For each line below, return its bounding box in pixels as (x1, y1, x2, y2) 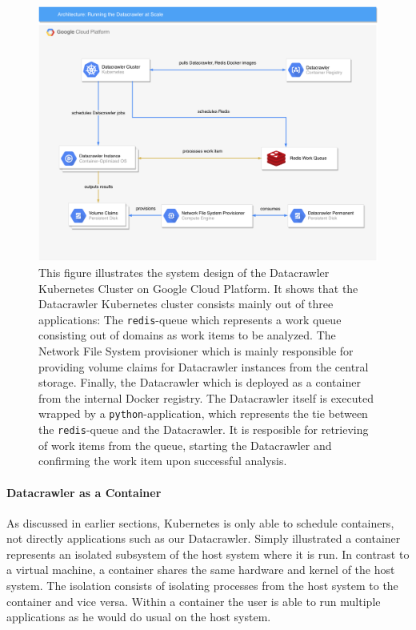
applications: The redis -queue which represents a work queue (38, 311, 342, 327)
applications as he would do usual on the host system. (6, 608, 271, 625)
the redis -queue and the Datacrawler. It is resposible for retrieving (38, 421, 369, 438)
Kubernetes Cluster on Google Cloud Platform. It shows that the (38, 279, 358, 296)
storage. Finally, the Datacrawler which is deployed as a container (38, 374, 361, 391)
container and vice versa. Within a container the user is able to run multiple (6, 592, 381, 609)
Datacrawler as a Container (6, 484, 162, 500)
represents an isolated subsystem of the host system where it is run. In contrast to (6, 545, 410, 562)
